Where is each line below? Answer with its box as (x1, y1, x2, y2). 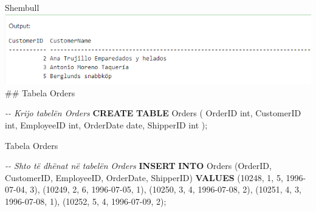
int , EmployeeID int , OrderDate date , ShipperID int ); (5, 119, 208, 131)
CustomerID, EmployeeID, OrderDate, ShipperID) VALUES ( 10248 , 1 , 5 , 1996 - (5, 171, 306, 184)
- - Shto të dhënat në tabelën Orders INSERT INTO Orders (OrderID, (5, 159, 272, 172)
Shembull (5, 1, 39, 13)
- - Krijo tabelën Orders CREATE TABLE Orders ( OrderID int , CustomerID (5, 107, 301, 119)
